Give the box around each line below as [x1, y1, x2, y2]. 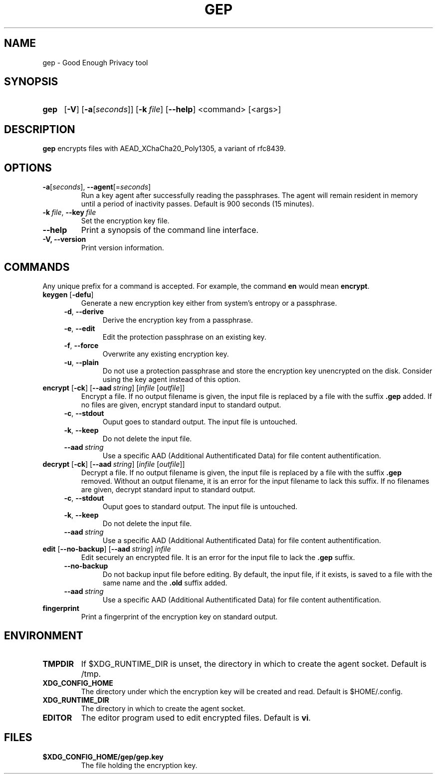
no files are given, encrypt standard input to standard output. [81, 400, 281, 409]
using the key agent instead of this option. [102, 375, 240, 384]
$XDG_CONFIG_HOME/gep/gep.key [42, 752, 164, 761]
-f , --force [64, 341, 99, 350]
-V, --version [42, 235, 86, 244]
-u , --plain [64, 358, 99, 367]
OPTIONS [4, 161, 52, 174]
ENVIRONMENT [4, 629, 83, 642]
